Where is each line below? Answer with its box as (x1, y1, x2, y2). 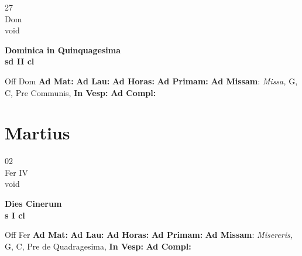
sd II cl (5, 55, 35, 67)
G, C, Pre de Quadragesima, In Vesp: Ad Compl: (5, 240, 191, 252)
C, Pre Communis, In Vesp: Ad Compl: (5, 86, 156, 98)
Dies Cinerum (5, 197, 62, 210)
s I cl (5, 209, 25, 221)
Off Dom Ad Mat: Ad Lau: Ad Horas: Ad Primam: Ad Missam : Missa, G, (5, 74, 298, 87)
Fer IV (5, 166, 28, 178)
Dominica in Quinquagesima (5, 43, 121, 56)
